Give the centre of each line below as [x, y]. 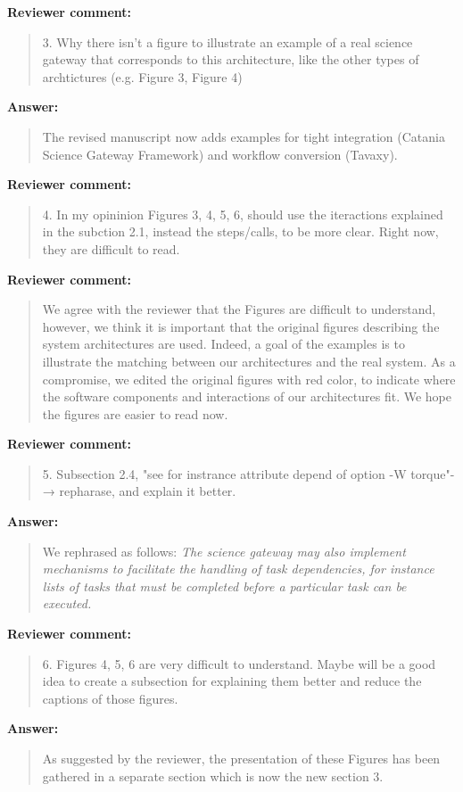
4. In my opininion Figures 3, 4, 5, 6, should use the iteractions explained [243, 214]
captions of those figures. [110, 698]
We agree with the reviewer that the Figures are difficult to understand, [239, 309]
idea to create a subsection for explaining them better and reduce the [232, 681]
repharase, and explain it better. [148, 491]
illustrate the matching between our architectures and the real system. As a [249, 361]
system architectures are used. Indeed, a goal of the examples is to [223, 344]
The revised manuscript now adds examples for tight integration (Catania [244, 136]
